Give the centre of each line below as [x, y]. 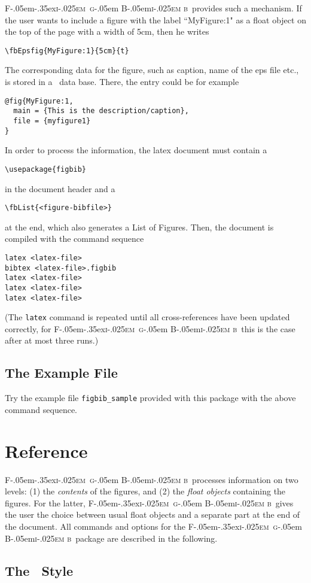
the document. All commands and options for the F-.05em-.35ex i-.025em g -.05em [153, 526]
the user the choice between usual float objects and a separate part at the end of [153, 514]
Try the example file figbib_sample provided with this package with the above [150, 398]
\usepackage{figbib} [46, 169]
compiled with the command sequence [74, 239]
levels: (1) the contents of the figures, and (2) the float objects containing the [145, 491]
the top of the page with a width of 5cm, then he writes [107, 31]
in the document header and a [60, 188]
